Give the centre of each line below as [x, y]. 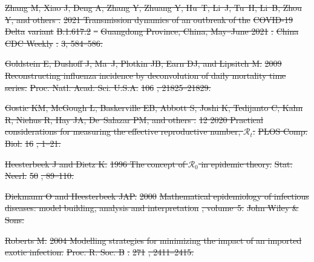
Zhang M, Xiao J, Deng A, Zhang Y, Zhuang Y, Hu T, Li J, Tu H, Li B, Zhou [153, 7]
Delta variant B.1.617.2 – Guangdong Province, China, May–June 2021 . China [152, 31]
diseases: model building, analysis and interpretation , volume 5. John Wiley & [152, 208]
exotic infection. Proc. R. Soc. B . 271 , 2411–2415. [100, 252]
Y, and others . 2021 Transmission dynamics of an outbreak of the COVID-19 [149, 19]
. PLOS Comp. [280, 131]
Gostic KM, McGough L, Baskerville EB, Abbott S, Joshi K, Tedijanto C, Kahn [154, 108]
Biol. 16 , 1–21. [33, 143]
